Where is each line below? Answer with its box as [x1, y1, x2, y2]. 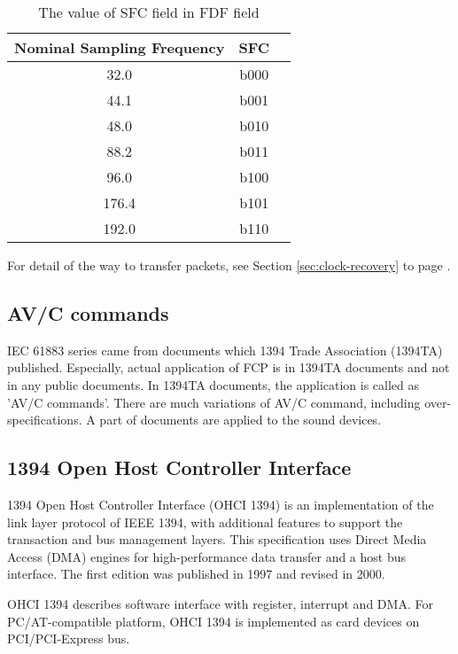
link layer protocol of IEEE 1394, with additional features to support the [7, 512, 403, 531]
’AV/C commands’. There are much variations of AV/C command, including [7, 393, 421, 411]
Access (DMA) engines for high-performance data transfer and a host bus [7, 547, 407, 565]
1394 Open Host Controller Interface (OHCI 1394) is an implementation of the [7, 494, 434, 513]
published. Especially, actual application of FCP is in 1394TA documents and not [7, 358, 450, 377]
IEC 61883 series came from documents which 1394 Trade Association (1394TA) [7, 340, 443, 359]
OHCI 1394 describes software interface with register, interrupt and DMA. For [7, 594, 433, 612]
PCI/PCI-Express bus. [7, 629, 130, 648]
